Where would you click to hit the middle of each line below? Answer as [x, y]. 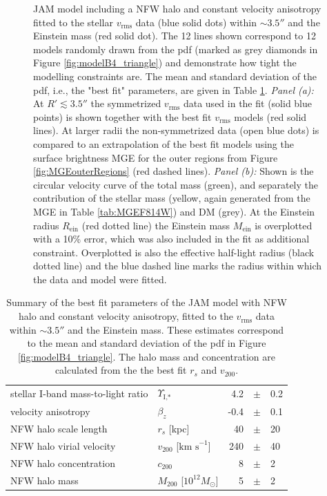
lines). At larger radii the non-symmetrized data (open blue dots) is [176, 130]
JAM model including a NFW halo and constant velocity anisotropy [177, 8]
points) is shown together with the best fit [122, 116]
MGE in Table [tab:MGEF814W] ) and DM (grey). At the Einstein [174, 211]
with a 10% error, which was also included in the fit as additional [171, 239]
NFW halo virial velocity [63, 445]
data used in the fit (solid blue [248, 103]
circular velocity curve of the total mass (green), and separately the [176, 184]
